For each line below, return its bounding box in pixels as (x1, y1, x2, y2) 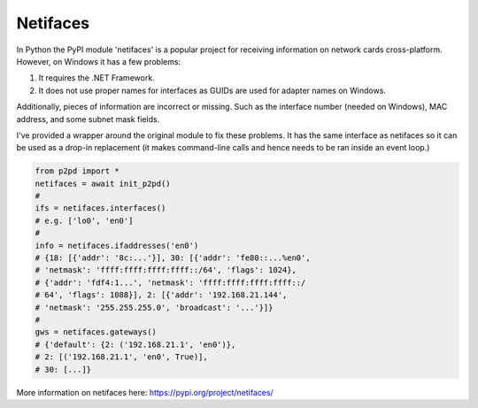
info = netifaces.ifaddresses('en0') (35, 240, 199, 250)
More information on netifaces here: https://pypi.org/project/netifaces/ (16, 387, 274, 397)
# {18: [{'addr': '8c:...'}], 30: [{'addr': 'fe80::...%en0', (35, 253, 311, 263)
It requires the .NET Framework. (38, 73, 155, 83)
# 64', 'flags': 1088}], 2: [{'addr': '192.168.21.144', (35, 290, 288, 300)
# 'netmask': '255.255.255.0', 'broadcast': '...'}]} (35, 302, 274, 312)
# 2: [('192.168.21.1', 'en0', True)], (35, 352, 208, 362)
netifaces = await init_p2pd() (35, 178, 172, 189)
